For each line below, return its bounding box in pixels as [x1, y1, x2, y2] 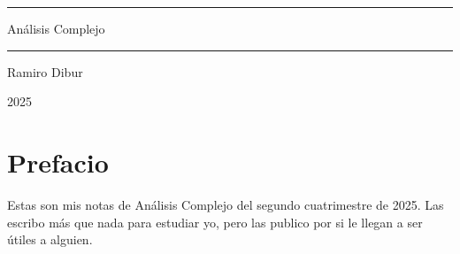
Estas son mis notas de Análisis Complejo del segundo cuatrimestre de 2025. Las [7, 195, 444, 213]
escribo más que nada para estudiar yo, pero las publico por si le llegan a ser [7, 212, 423, 231]
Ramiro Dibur [7, 62, 83, 81]
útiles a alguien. [7, 230, 93, 249]
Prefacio [7, 143, 109, 180]
